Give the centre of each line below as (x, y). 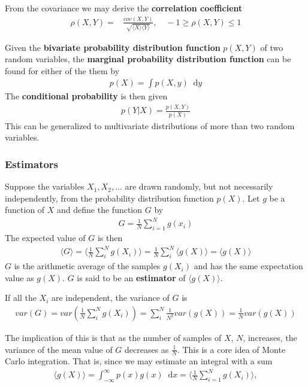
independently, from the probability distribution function (109, 198)
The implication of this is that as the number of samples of (113, 337)
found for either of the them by (62, 70)
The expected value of (45, 238)
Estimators (32, 164)
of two (272, 47)
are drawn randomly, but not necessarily (199, 186)
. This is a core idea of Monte (231, 349)
